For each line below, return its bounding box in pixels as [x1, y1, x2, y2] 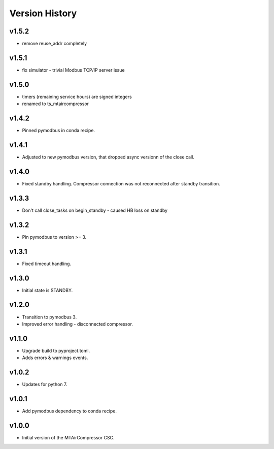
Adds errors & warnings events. [22, 355, 88, 361]
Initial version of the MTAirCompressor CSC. [22, 434, 115, 440]
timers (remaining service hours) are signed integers [22, 93, 132, 100]
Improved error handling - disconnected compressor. [22, 320, 133, 327]
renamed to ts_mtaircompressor [22, 101, 89, 107]
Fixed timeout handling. [22, 261, 71, 267]
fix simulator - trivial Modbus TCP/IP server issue [22, 67, 125, 73]
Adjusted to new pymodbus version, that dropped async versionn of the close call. [22, 154, 195, 160]
